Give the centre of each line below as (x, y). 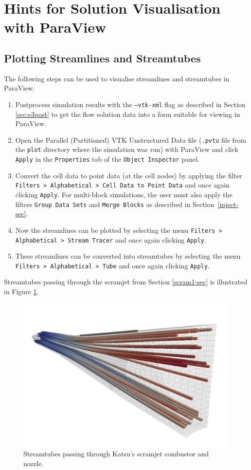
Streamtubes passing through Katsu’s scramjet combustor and (116, 454)
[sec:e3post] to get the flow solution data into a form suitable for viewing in (128, 114)
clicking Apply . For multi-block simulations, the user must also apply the (124, 195)
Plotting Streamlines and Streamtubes (102, 58)
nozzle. (34, 463)
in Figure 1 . (21, 291)
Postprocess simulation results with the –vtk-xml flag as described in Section (130, 104)
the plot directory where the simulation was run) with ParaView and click (127, 149)
